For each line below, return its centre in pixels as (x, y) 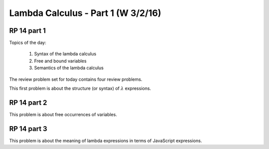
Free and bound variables (60, 61)
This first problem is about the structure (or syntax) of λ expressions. (80, 88)
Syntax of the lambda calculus (65, 54)
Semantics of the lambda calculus (69, 68)
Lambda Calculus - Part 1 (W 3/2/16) (85, 13)
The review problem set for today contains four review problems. (76, 79)
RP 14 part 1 (27, 31)
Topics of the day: (28, 43)
